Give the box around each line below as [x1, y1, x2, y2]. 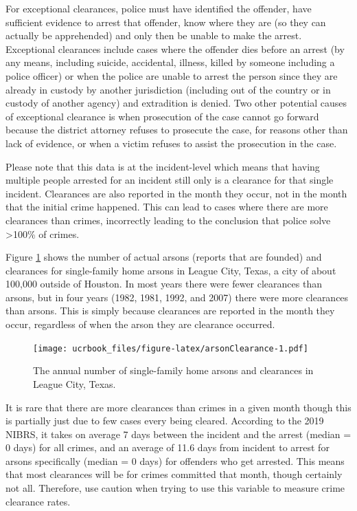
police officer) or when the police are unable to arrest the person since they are [5, 68, 338, 83]
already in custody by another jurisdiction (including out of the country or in [5, 82, 331, 96]
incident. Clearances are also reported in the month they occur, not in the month [5, 186, 347, 200]
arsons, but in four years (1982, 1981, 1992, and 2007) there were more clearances [5, 290, 349, 304]
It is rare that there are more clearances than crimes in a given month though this [5, 400, 352, 414]
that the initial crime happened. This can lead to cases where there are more [5, 199, 328, 214]
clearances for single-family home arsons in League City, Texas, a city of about [5, 263, 336, 277]
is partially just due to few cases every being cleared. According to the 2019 [5, 413, 324, 428]
